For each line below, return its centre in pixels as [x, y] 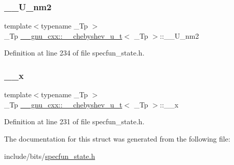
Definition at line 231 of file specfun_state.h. [74, 121]
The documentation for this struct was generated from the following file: [117, 139]
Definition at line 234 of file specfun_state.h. [74, 53]
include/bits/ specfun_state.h [50, 156]
